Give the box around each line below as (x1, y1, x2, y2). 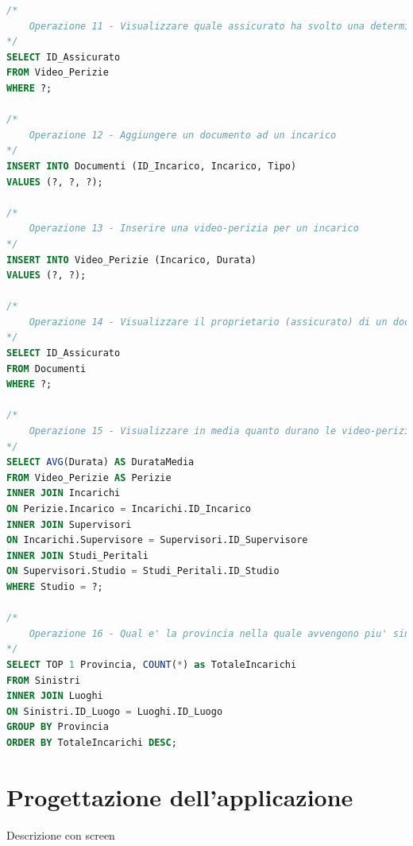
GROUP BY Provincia (6, 721, 109, 733)
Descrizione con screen (6, 826, 115, 843)
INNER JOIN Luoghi (6, 690, 103, 702)
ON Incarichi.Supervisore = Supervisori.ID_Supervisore (6, 534, 308, 546)
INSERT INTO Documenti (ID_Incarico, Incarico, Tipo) (6, 160, 297, 172)
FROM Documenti (6, 363, 87, 374)
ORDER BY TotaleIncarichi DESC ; (6, 736, 177, 748)
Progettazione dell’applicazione (6, 780, 353, 813)
